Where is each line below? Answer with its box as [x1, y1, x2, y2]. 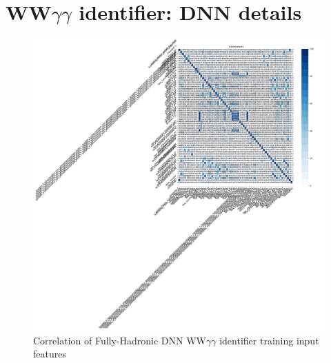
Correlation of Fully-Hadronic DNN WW [33, 333, 206, 347]
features [33, 346, 66, 361]
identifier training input [219, 333, 319, 347]
